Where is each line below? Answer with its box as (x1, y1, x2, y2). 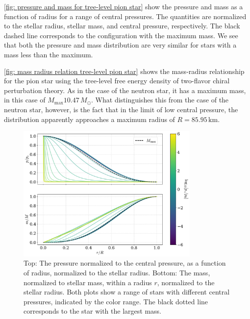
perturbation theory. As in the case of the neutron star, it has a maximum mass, (4, 85, 246, 95)
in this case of (4, 95, 46, 105)
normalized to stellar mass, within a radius (24, 277, 152, 287)
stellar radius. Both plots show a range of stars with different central (24, 287, 230, 297)
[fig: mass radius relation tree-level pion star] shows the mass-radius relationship (4, 66, 245, 76)
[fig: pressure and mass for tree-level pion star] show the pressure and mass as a (4, 1, 243, 11)
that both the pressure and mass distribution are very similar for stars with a (4, 40, 237, 50)
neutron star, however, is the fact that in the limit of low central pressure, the (4, 104, 238, 114)
